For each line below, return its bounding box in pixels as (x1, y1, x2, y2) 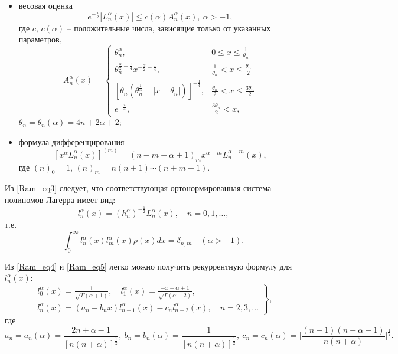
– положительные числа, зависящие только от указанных (67, 21, 271, 34)
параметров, (18, 33, 62, 45)
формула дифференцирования (18, 135, 125, 147)
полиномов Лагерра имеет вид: (5, 194, 116, 206)
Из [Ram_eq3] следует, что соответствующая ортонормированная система (5, 182, 272, 194)
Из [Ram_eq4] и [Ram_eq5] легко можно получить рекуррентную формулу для (5, 260, 292, 272)
